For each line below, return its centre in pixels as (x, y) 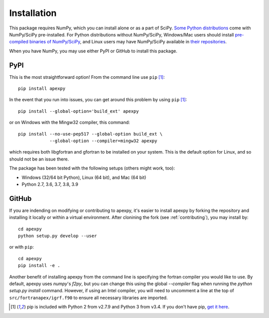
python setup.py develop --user (58, 236)
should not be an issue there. (39, 159)
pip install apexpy (42, 89)
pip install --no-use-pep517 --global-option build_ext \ (90, 134)
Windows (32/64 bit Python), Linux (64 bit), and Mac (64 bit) (84, 177)
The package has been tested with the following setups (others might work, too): (92, 168)
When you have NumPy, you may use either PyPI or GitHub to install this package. (93, 51)
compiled (19, 42)
